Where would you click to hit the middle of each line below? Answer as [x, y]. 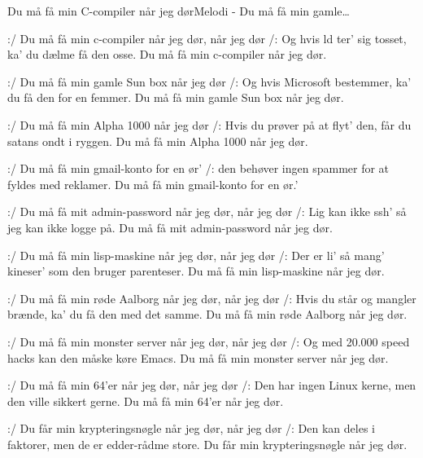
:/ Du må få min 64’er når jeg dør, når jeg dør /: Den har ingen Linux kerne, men [212, 385]
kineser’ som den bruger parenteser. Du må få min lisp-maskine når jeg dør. [196, 271]
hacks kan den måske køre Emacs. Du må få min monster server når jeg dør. [198, 357]
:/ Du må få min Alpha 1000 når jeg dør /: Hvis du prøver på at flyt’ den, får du [209, 124]
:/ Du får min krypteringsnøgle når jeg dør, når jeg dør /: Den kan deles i [191, 428]
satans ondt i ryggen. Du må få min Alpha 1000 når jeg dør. [158, 141]
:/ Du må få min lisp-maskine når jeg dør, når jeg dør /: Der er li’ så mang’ [196, 255]
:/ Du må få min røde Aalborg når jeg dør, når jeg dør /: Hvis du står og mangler [212, 298]
